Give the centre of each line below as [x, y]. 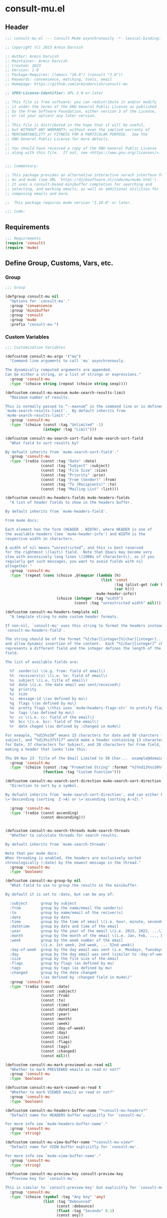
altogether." [19, 566]
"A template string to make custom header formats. [64, 617]
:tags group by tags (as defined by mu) [61, 968]
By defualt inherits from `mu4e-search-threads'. [58, 845]
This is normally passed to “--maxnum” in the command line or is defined [84, 406]
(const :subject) [59, 991]
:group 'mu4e [23, 320]
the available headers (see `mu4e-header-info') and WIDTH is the [75, 534]
